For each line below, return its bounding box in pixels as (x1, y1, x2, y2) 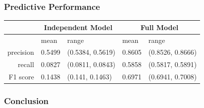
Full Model (140, 22, 179, 32)
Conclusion (4, 95, 49, 107)
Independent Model (44, 22, 112, 32)
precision (7, 47, 34, 57)
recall (18, 59, 34, 70)
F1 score (8, 72, 34, 82)
